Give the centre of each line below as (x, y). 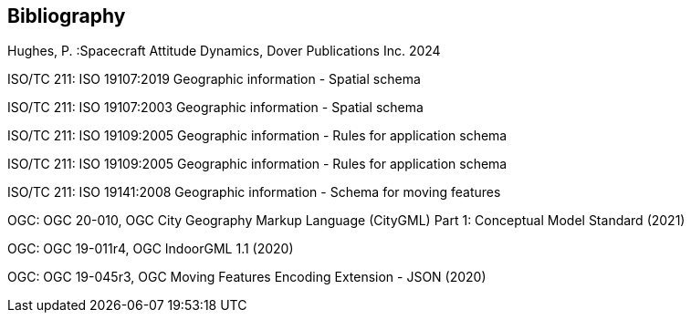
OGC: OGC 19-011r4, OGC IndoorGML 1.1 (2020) (151, 249)
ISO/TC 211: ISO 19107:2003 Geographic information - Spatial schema (215, 108)
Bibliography (67, 16)
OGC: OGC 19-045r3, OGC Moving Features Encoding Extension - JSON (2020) (247, 277)
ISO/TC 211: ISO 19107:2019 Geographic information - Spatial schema (214, 79)
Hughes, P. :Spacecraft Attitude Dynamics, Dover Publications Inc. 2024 (224, 51)
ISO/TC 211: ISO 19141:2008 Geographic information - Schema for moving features (254, 192)
